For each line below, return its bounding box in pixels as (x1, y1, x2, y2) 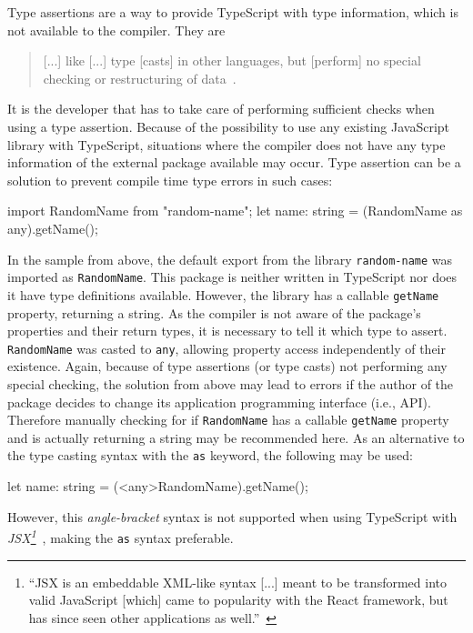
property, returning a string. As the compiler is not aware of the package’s (7, 303, 421, 322)
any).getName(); (7, 218, 98, 237)
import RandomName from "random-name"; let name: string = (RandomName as (7, 201, 463, 220)
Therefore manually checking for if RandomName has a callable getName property (7, 410, 449, 429)
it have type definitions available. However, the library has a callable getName (7, 285, 439, 304)
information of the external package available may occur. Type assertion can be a (7, 153, 461, 172)
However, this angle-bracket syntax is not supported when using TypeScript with (7, 507, 458, 526)
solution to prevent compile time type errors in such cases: (7, 170, 333, 189)
